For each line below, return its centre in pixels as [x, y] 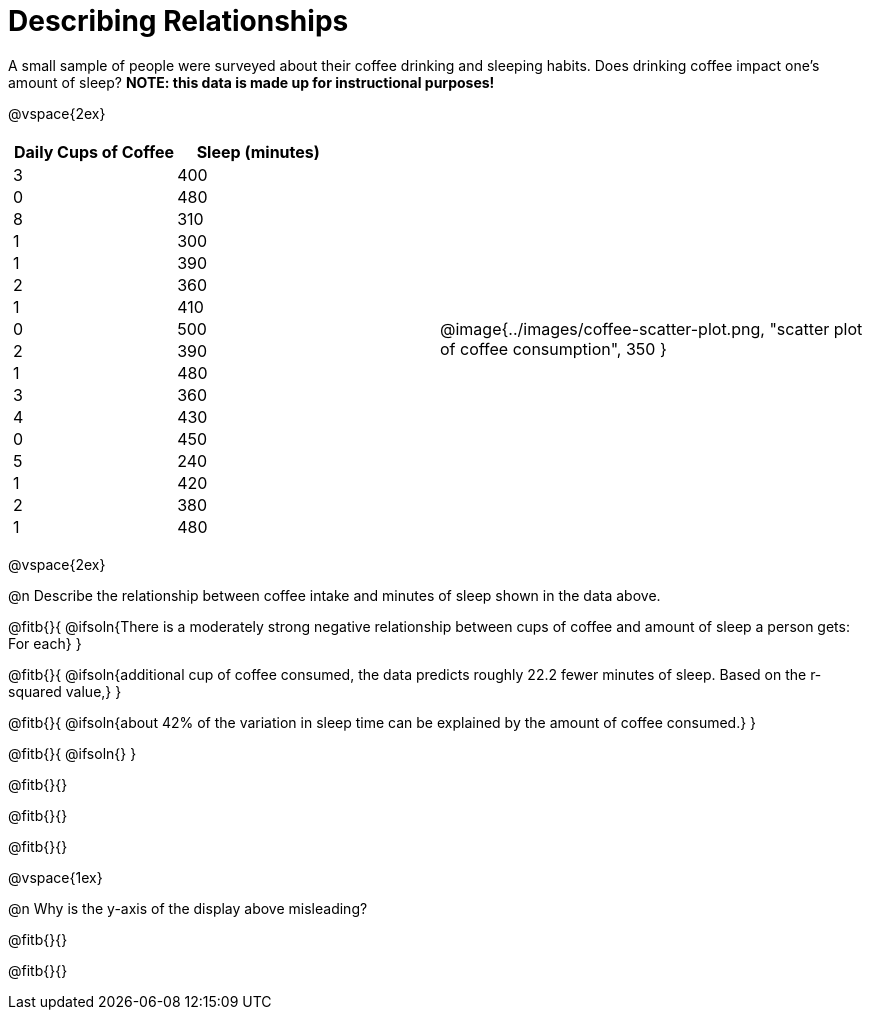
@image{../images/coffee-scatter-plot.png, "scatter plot [651, 328]
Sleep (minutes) [258, 151]
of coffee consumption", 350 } [553, 348]
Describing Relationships [178, 21]
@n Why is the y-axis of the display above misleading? [188, 908]
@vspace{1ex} [55, 877]
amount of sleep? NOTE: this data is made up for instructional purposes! [251, 82]
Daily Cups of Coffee [94, 151]
